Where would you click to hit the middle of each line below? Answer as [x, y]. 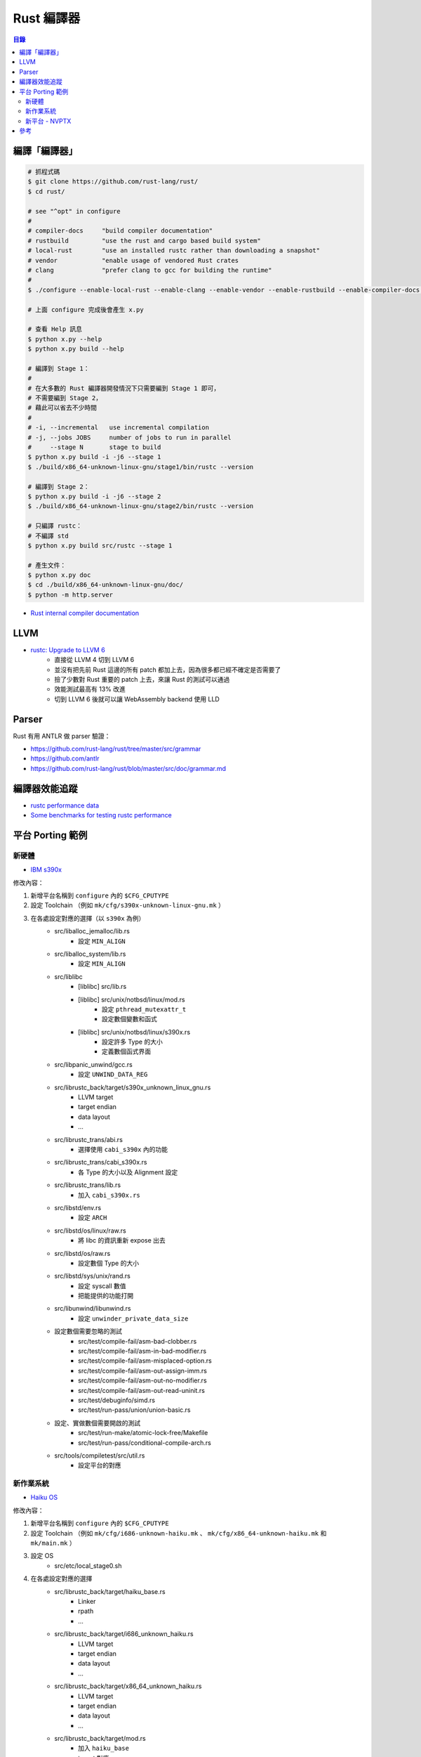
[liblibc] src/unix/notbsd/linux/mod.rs [132, 999]
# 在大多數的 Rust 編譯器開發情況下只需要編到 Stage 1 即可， [124, 388]
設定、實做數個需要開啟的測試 [97, 1422]
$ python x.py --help [65, 339]
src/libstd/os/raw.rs [82, 1253]
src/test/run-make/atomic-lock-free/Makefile [143, 1433]
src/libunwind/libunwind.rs [93, 1309]
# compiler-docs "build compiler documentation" [120, 231]
